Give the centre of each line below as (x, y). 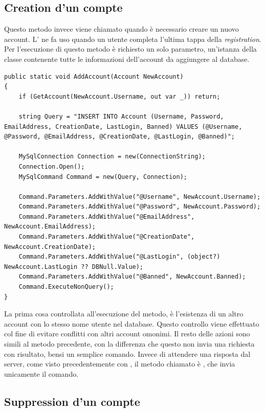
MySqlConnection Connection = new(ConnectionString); (112, 157)
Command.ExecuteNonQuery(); (66, 287)
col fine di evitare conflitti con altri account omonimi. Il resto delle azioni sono (127, 334)
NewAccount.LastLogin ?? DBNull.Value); (74, 267)
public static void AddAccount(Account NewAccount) (94, 76)
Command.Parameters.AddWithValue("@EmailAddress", (107, 216)
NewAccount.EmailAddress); (50, 227)
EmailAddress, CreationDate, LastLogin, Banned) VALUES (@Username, (123, 127)
